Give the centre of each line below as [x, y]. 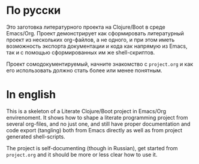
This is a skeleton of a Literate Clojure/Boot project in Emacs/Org [86, 111]
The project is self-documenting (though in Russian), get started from [92, 148]
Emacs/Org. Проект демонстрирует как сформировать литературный [95, 33]
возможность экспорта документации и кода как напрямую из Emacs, [97, 46]
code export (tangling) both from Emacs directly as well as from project [94, 130]
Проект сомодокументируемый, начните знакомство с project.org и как [100, 64]
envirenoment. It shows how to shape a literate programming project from [97, 117]
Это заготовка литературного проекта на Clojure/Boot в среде [86, 27]
